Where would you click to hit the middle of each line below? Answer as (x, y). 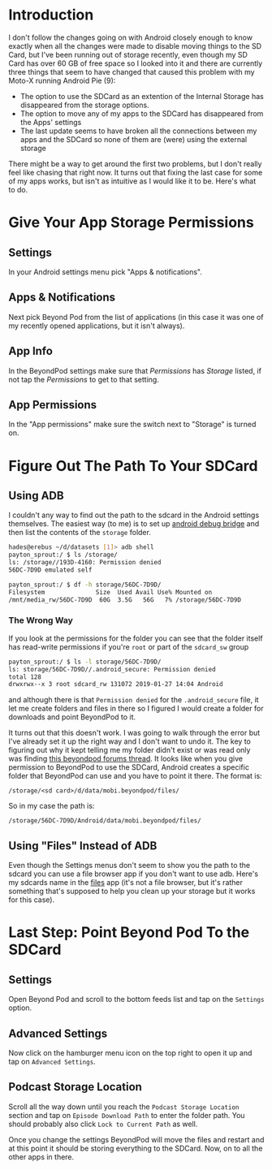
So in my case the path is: (52, 806)
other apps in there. (41, 1157)
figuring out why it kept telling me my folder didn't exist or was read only (130, 750)
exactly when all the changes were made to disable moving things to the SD (135, 45)
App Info (30, 351)
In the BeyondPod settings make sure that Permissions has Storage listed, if (135, 370)
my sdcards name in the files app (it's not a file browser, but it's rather (126, 883)
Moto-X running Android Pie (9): (62, 80)
